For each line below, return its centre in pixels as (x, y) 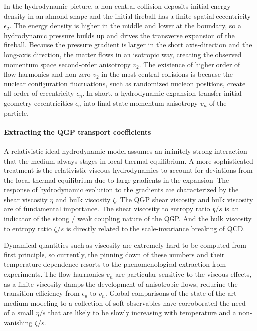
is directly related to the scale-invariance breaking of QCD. (155, 228)
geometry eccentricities (39, 103)
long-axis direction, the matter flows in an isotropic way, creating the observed (123, 54)
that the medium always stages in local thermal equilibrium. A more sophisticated (128, 160)
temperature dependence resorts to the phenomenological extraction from (115, 264)
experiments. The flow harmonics (54, 274)
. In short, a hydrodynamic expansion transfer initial (162, 93)
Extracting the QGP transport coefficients (78, 132)
